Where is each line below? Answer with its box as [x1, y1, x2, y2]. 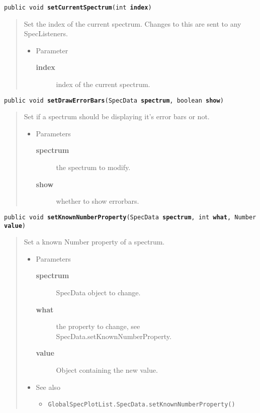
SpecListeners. [24, 28, 68, 39]
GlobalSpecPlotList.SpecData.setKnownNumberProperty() [48, 401, 235, 408]
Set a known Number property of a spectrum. [24, 236, 165, 247]
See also [36, 381, 60, 392]
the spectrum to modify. [56, 162, 131, 173]
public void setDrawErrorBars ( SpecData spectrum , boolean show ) [4, 97, 224, 104]
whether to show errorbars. [56, 196, 139, 206]
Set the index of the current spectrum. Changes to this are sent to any [24, 18, 241, 29]
